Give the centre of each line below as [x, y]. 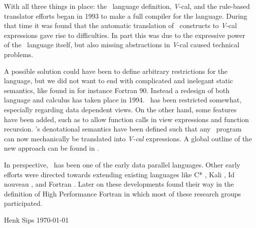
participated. [23, 203]
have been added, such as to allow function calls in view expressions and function [127, 119]
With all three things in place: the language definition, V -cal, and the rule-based [127, 6]
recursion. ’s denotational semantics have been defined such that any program [123, 129]
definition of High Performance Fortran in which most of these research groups [123, 193]
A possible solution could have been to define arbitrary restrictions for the [116, 71]
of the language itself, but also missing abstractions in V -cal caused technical [122, 45]
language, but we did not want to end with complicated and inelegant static [119, 81]
